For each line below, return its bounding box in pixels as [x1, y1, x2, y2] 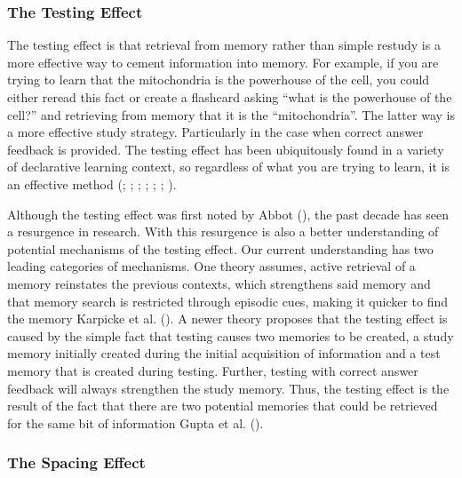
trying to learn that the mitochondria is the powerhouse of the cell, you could [7, 70, 430, 89]
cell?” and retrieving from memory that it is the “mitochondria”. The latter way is [7, 105, 455, 123]
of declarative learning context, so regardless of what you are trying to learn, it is [7, 157, 450, 176]
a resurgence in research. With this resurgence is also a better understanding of [7, 222, 439, 241]
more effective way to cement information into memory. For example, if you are [7, 52, 439, 71]
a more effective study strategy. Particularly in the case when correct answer [7, 123, 424, 141]
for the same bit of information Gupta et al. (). [7, 413, 264, 432]
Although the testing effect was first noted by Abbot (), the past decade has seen [7, 204, 450, 223]
